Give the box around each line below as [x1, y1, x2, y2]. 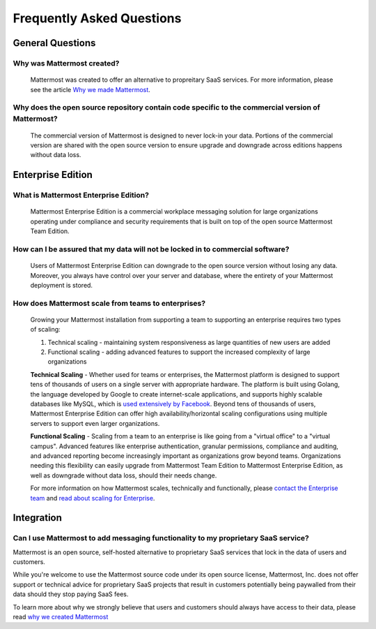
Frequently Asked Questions [13, 10, 182, 26]
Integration [13, 512, 63, 524]
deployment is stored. [30, 281, 93, 289]
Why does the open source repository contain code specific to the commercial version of [13, 103, 320, 112]
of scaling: [30, 325, 61, 334]
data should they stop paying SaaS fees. [13, 590, 129, 598]
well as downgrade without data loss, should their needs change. [30, 471, 217, 480]
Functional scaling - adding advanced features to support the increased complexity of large [47, 348, 311, 356]
